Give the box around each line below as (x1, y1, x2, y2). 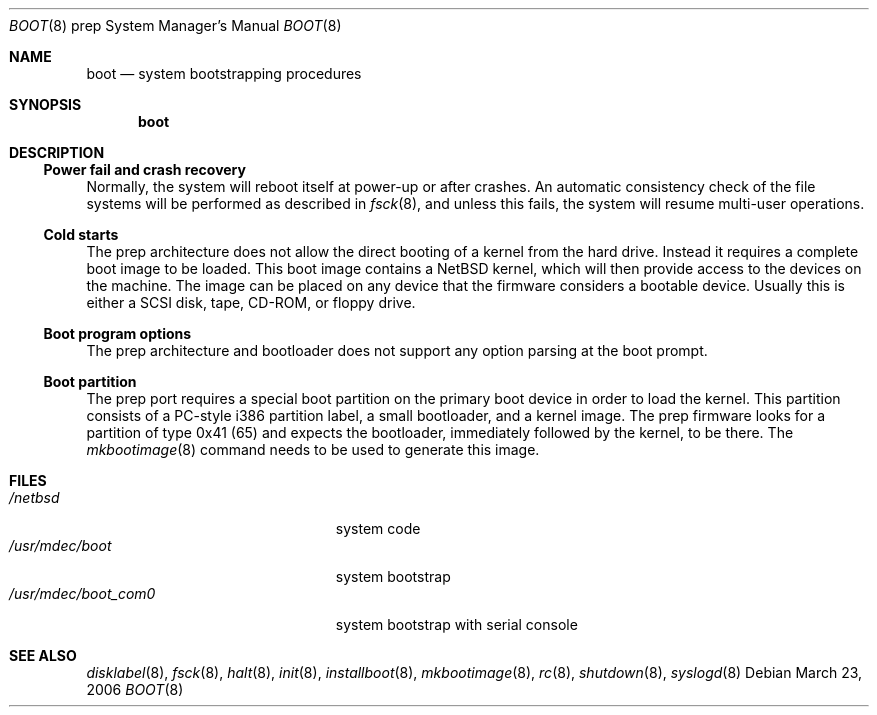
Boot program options (43, 325, 192, 342)
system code (335, 520, 421, 537)
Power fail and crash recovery (43, 161, 246, 178)
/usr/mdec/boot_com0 (9, 585, 156, 602)
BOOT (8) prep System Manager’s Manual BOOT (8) (9, 17, 342, 34)
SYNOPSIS (9, 96, 82, 113)
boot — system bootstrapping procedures (86, 65, 362, 82)
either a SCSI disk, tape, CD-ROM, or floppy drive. (86, 294, 416, 311)
